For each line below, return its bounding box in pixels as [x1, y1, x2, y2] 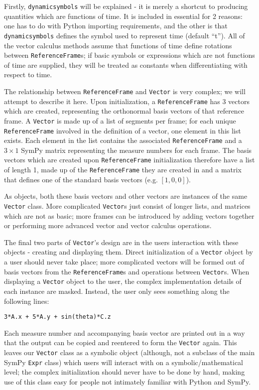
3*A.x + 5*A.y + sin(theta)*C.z [4, 313, 111, 321]
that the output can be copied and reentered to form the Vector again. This [4, 337, 237, 348]
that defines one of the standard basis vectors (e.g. [4, 174, 158, 184]
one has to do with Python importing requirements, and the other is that [4, 20, 228, 31]
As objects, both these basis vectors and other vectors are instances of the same [4, 191, 248, 201]
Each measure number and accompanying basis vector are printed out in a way [4, 327, 245, 338]
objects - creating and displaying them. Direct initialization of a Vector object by [4, 247, 253, 257]
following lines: [4, 295, 49, 306]
